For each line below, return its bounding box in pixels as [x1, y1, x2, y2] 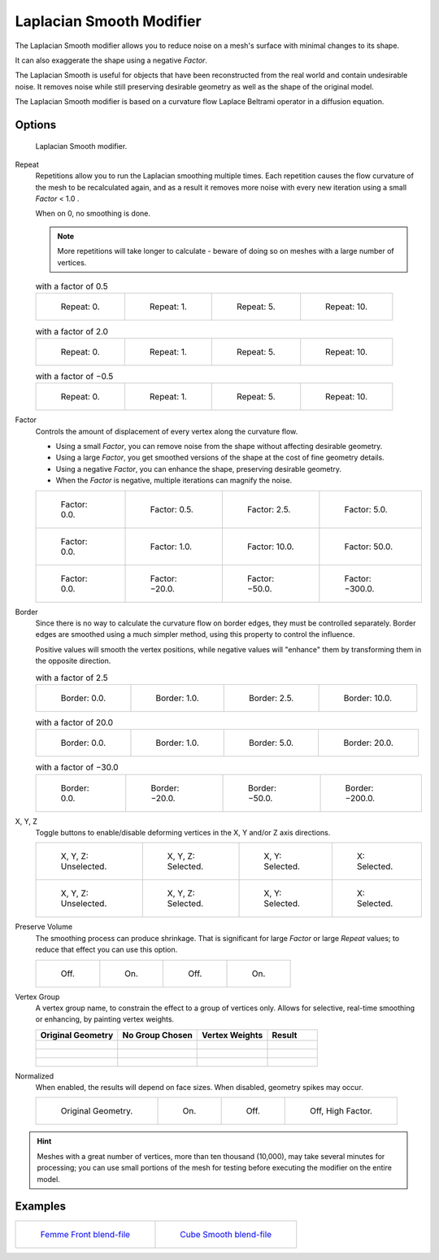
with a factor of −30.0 [35, 761, 119, 773]
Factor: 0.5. [150, 504, 194, 515]
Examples [15, 1200, 67, 1214]
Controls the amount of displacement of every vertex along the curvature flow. [35, 426, 298, 436]
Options [15, 118, 57, 132]
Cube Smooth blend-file [180, 1228, 272, 1240]
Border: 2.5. [249, 692, 294, 704]
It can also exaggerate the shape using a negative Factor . [15, 55, 207, 65]
